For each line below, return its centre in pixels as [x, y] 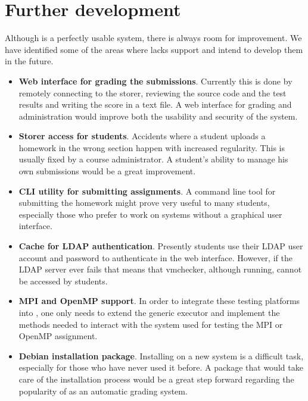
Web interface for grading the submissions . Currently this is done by [155, 81]
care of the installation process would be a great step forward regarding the [156, 379]
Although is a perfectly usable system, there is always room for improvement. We [153, 38]
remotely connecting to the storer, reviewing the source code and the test [153, 93]
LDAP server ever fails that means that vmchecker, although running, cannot [160, 269]
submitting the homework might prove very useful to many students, [144, 203]
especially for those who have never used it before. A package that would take [161, 367]
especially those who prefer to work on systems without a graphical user [150, 214]
